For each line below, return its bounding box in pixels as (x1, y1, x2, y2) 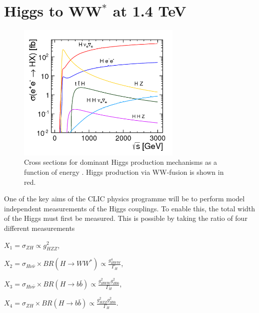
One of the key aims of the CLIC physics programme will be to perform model (4, 193, 245, 204)
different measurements (4, 222, 75, 233)
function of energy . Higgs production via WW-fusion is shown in (24, 166, 224, 177)
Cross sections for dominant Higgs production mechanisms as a (24, 157, 217, 167)
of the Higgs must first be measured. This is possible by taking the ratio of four (4, 213, 247, 223)
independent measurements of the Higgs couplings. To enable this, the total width (4, 203, 255, 213)
